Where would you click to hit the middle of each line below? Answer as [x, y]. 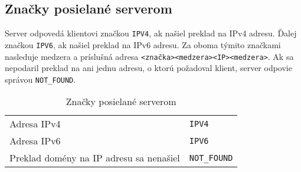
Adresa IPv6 [35, 141]
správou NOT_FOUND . [40, 79]
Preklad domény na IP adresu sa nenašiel [95, 158]
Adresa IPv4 [35, 124]
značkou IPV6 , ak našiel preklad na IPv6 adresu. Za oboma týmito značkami [143, 44]
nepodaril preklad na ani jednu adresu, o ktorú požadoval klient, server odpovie [148, 68]
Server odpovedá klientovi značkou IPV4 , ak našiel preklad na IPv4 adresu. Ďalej [151, 33]
